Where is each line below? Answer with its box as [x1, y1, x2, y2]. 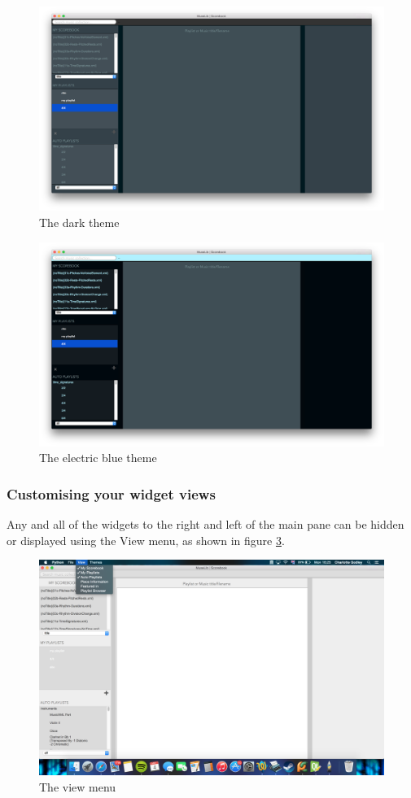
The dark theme [39, 213, 120, 230]
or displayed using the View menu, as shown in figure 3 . [7, 531, 285, 548]
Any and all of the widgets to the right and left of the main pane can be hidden [7, 516, 404, 533]
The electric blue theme [39, 449, 157, 466]
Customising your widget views [7, 483, 216, 504]
